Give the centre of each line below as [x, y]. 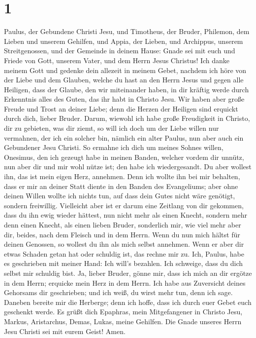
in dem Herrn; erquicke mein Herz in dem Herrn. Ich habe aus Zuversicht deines [125, 282]
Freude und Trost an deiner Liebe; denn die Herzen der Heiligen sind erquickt [121, 108]
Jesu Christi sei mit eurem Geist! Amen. [65, 331]
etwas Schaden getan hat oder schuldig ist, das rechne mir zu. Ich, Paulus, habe [124, 253]
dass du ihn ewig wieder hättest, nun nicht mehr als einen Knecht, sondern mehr [126, 215]
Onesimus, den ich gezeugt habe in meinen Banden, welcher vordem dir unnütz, [124, 157]
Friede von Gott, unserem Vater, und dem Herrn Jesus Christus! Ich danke [117, 60]
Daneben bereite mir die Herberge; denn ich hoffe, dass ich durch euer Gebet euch [128, 302]
